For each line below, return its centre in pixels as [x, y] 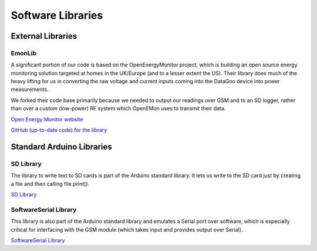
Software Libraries [57, 15]
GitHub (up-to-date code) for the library [59, 130]
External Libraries [44, 36]
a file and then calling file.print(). [50, 184]
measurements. [30, 89]
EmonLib [24, 53]
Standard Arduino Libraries [61, 147]
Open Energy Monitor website [47, 119]
